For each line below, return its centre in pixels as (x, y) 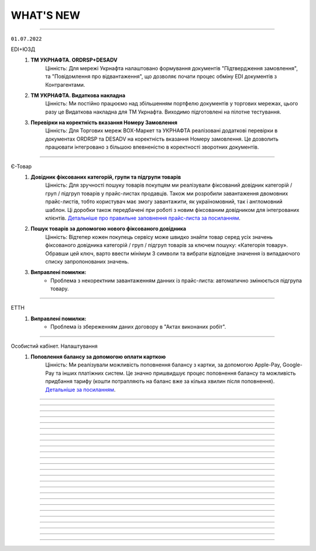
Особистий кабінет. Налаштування (54, 346)
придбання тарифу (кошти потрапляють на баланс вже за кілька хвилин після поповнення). (160, 381)
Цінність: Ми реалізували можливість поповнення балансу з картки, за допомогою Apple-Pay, (163, 365)
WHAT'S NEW (45, 15)
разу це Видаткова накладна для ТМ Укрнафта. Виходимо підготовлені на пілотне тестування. (163, 112)
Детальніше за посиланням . (80, 389)
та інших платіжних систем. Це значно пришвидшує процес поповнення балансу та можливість (176, 373)
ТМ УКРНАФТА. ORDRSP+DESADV (74, 60)
